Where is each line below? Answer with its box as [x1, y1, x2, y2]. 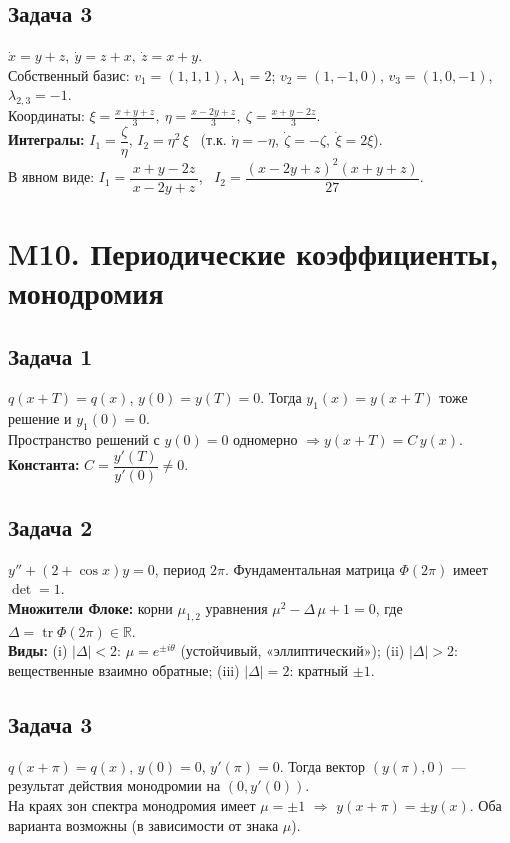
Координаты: [8, 105, 85, 126]
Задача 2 [8, 512, 93, 543]
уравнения [205, 598, 268, 619]
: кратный [289, 660, 349, 681]
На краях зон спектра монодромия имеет [8, 795, 256, 816]
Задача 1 [8, 340, 93, 371]
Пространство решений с [8, 429, 160, 449]
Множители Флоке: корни [8, 598, 173, 619]
